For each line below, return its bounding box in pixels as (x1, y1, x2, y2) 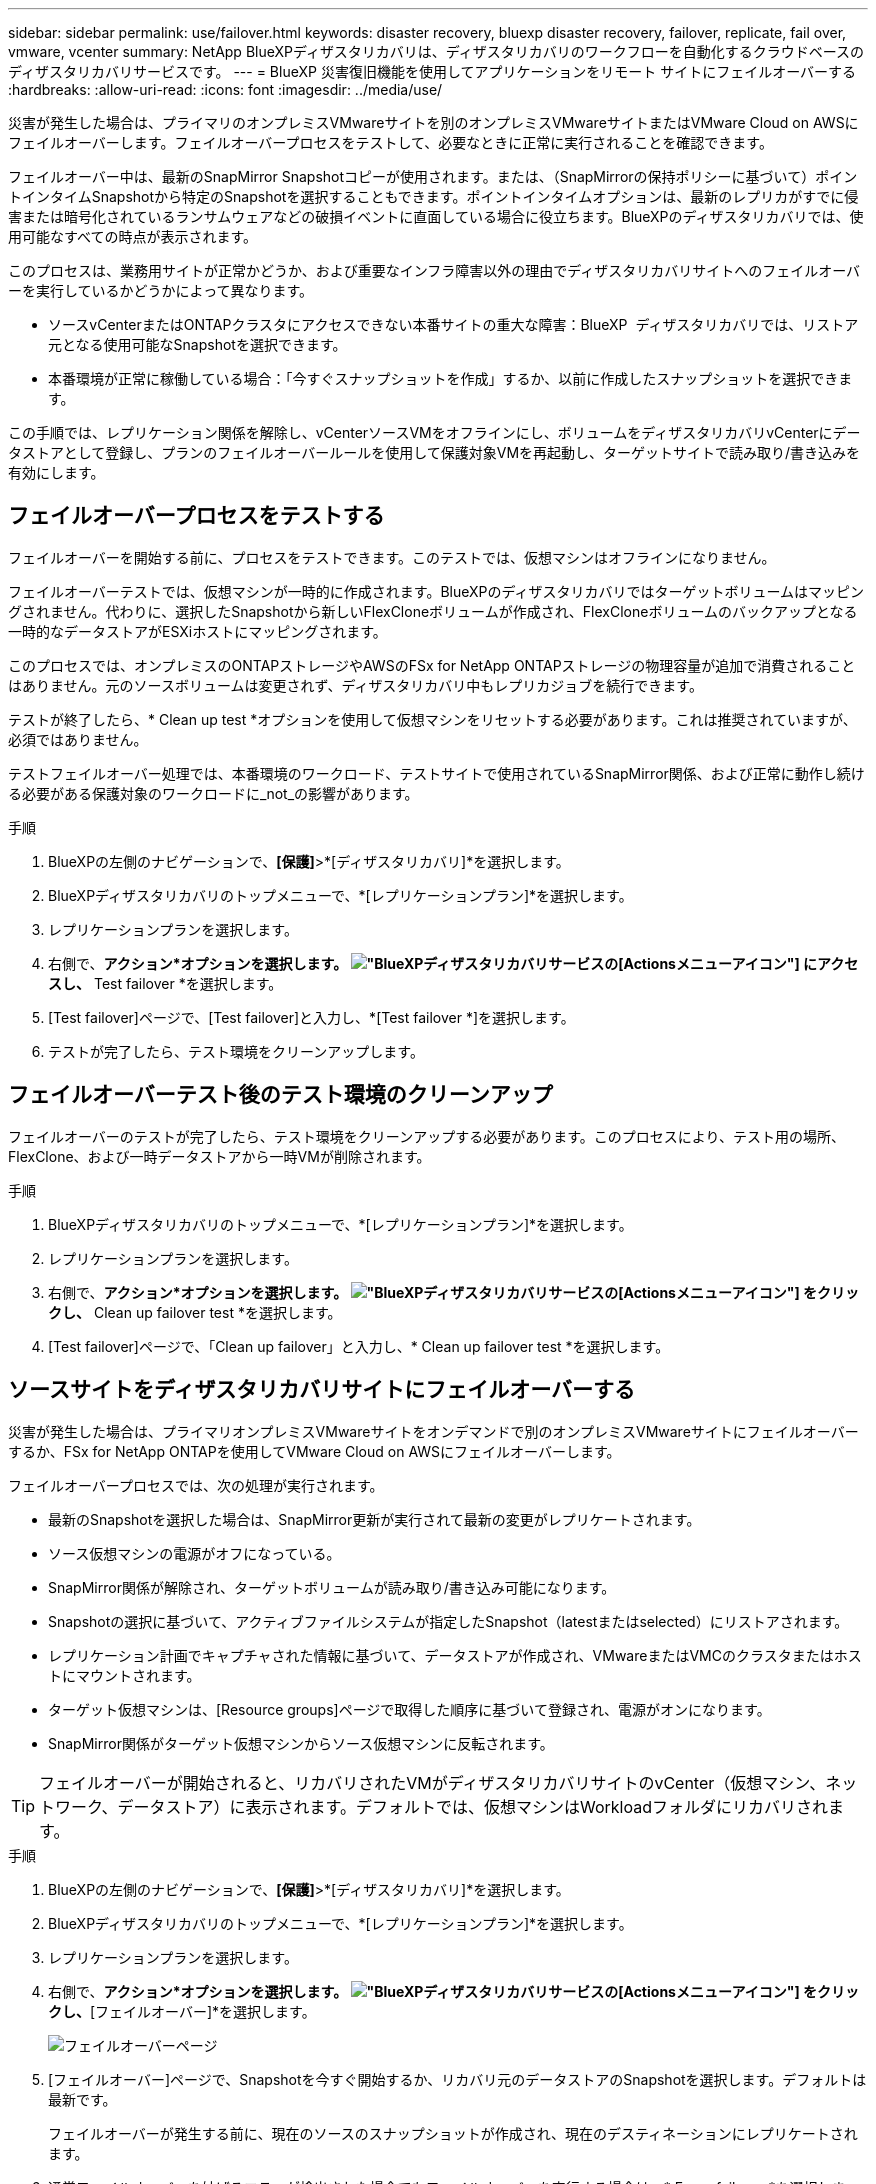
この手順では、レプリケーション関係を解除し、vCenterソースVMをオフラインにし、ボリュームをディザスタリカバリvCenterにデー (8, 424, 861, 441)
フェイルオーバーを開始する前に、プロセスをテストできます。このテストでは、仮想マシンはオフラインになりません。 (8, 548, 776, 566)
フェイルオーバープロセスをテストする (8, 503, 385, 529)
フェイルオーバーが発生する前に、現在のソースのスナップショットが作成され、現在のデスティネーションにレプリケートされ (48, 2124, 858, 2142)
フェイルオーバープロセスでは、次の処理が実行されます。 (8, 1476, 384, 1494)
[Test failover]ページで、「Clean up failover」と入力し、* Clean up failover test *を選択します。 (48, 1337, 670, 1355)
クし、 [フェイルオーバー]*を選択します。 (48, 2002, 316, 2020)
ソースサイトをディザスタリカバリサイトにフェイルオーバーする (8, 1377, 636, 1403)
